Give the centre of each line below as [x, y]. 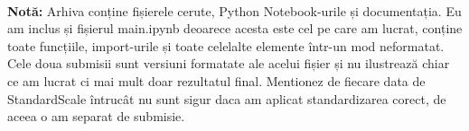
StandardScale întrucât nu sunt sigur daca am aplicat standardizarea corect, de [227, 98]
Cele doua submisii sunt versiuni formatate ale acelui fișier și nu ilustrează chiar [229, 63]
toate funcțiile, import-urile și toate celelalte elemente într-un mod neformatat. [226, 45]
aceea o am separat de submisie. [96, 116]
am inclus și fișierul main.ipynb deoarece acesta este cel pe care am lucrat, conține [235, 28]
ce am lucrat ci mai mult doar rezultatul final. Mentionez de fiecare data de [216, 80]
